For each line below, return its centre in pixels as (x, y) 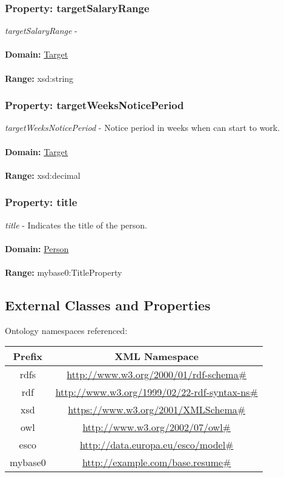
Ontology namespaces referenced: (66, 330)
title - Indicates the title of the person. (76, 225)
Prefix (28, 356)
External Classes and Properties (108, 305)
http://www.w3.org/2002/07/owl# (157, 427)
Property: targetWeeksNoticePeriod (94, 105)
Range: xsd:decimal (43, 175)
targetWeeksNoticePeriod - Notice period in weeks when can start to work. (143, 128)
